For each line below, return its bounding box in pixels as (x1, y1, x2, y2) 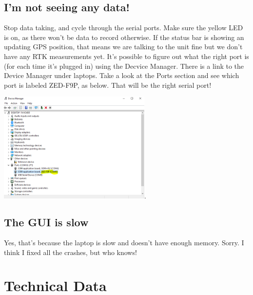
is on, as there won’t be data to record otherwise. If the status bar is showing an (4, 32, 244, 42)
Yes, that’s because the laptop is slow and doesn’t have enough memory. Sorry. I (4, 237, 244, 248)
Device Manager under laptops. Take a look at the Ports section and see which (4, 70, 239, 80)
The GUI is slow (4, 215, 89, 230)
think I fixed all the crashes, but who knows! (4, 247, 137, 257)
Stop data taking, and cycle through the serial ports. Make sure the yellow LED (4, 22, 243, 33)
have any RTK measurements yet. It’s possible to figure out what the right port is (4, 51, 249, 61)
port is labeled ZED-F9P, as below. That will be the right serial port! (4, 79, 212, 90)
